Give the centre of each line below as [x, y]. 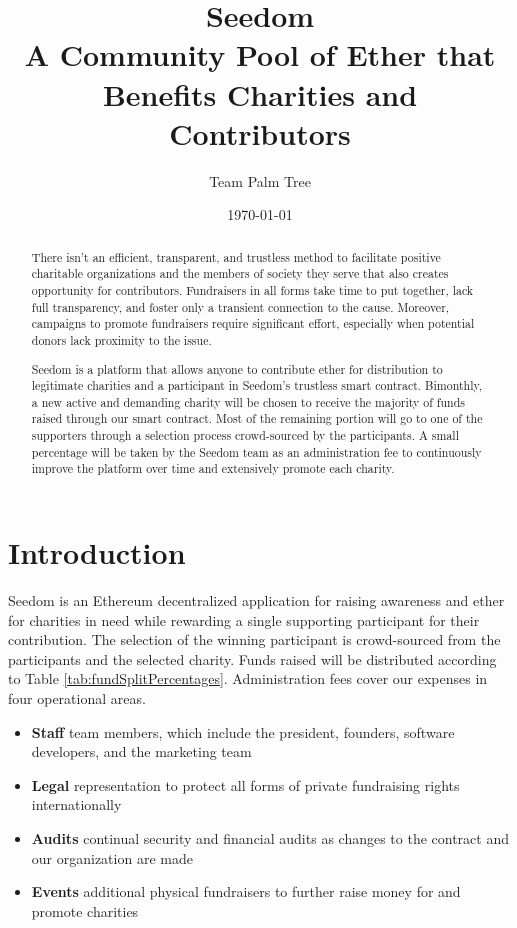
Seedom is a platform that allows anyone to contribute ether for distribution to [237, 368]
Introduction [97, 552]
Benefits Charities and [260, 93]
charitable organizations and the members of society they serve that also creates [240, 273]
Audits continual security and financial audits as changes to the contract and [270, 837]
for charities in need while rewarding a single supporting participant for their [244, 619]
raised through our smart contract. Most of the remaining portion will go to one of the [257, 418]
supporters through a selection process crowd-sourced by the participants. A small [245, 435]
